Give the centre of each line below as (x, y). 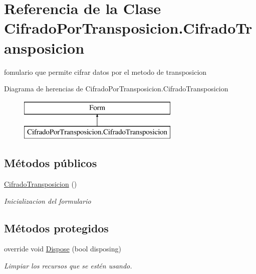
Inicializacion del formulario (48, 200)
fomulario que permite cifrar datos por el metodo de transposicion (105, 72)
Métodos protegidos (56, 228)
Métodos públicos (51, 163)
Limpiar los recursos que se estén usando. (68, 266)
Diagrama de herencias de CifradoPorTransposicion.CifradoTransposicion (116, 89)
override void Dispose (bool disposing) (63, 249)
